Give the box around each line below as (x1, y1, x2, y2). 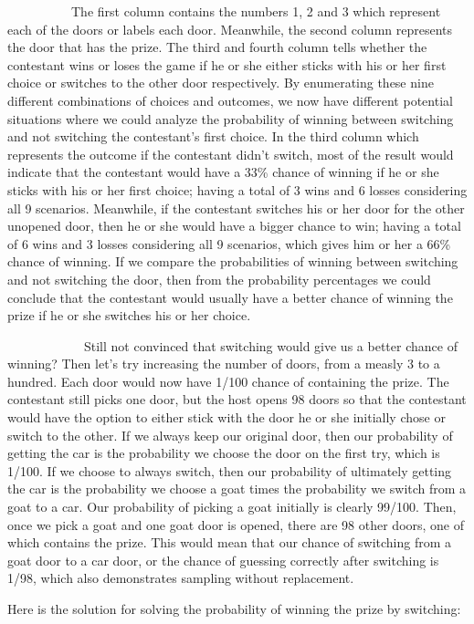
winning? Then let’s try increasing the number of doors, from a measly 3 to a (7, 354, 440, 373)
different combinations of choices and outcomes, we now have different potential (7, 90, 453, 109)
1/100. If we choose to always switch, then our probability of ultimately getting (7, 461, 452, 480)
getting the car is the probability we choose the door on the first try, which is (7, 443, 440, 463)
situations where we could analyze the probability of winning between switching (7, 109, 454, 128)
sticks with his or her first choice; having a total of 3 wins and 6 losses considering (7, 180, 468, 199)
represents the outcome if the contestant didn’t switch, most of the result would (7, 144, 454, 163)
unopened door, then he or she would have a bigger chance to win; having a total (7, 216, 461, 235)
